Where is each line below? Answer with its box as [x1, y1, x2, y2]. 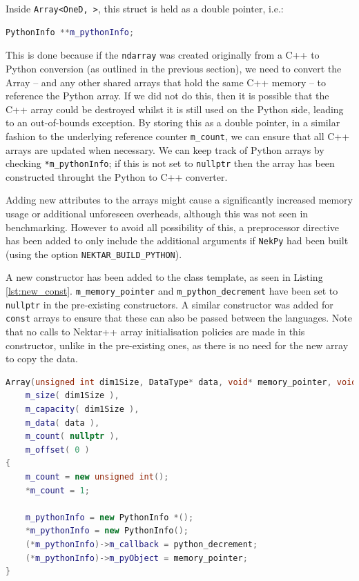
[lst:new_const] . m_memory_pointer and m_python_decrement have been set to [6, 284, 338, 298]
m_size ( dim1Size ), [25, 391, 119, 401]
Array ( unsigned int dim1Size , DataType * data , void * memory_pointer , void [6, 377, 357, 387]
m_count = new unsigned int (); [25, 471, 169, 482]
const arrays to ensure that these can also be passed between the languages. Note [6, 311, 352, 325]
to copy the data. [6, 351, 78, 366]
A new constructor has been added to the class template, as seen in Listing [6, 270, 323, 284]
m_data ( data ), [25, 417, 100, 428]
